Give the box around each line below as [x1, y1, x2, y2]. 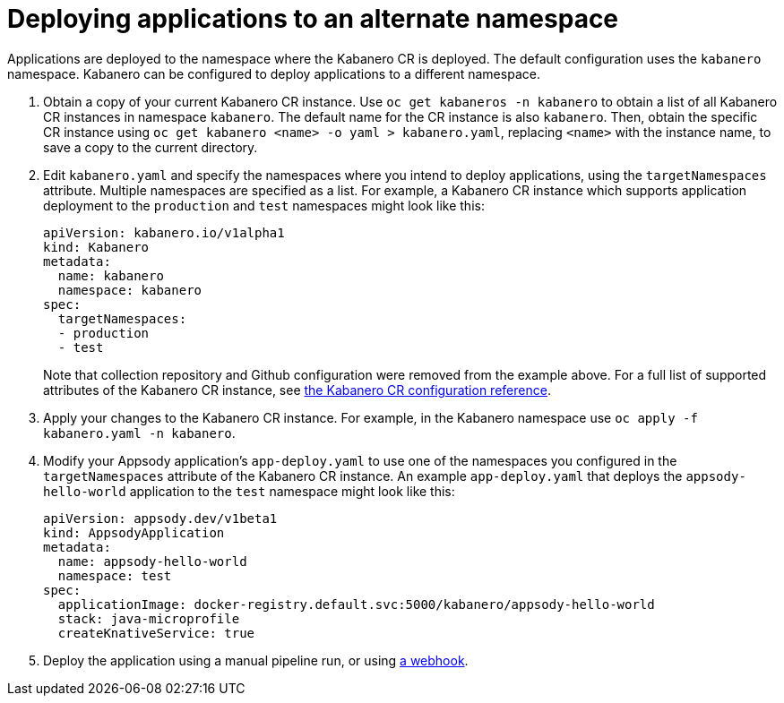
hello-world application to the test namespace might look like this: [43, 483, 455, 499]
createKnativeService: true [57, 625, 255, 640]
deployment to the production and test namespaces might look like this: [43, 197, 485, 213]
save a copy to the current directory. [43, 139, 258, 155]
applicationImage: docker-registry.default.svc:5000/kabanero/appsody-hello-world [57, 596, 655, 612]
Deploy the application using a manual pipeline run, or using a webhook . [43, 652, 469, 668]
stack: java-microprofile [57, 611, 240, 626]
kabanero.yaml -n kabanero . [43, 424, 236, 441]
